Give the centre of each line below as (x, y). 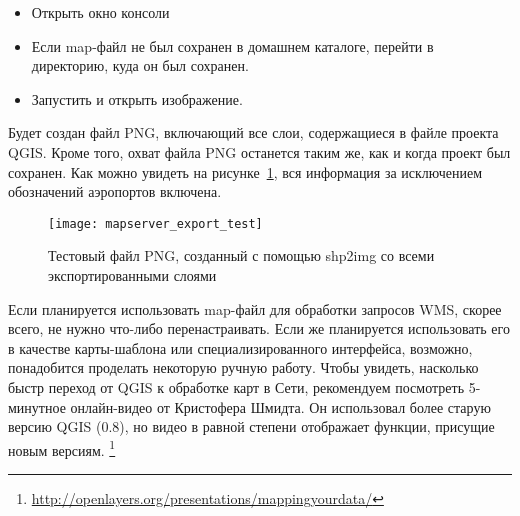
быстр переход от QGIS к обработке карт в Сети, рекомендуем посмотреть (236, 386)
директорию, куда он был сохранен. (140, 65)
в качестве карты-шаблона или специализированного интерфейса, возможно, (240, 347)
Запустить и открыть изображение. (137, 98)
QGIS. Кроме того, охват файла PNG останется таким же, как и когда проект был (259, 151)
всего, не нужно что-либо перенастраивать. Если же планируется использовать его (259, 328)
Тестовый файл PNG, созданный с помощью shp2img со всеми (241, 255)
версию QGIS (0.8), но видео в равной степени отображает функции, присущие (251, 426)
